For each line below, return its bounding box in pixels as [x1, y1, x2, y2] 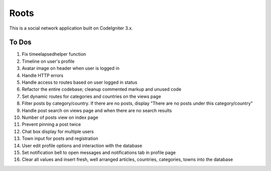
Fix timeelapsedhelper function [22, 51, 86, 57]
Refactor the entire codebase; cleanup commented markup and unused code [22, 86, 182, 92]
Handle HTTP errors [22, 72, 64, 78]
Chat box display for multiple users [22, 128, 94, 134]
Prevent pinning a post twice [22, 121, 81, 127]
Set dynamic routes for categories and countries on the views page [22, 93, 162, 99]
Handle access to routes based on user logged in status [22, 79, 138, 85]
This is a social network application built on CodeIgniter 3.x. [9, 25, 133, 31]
